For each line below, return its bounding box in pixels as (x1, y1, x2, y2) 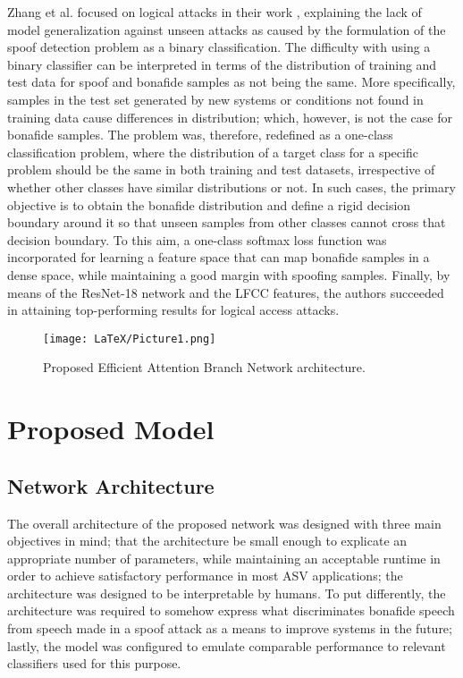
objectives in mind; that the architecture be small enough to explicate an (7, 531, 408, 550)
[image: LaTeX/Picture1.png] (43, 332, 216, 345)
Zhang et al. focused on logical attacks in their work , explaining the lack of (7, 3, 422, 21)
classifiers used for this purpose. (7, 654, 181, 673)
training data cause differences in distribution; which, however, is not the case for (7, 107, 452, 126)
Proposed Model (7, 411, 215, 447)
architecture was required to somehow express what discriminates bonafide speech (7, 601, 455, 620)
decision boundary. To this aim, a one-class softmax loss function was (7, 230, 387, 249)
